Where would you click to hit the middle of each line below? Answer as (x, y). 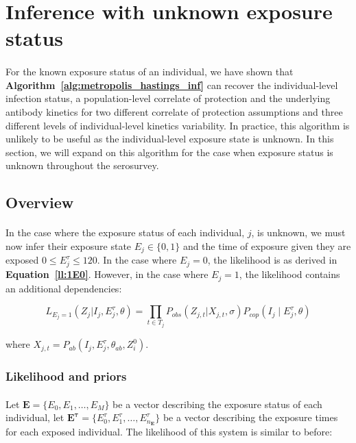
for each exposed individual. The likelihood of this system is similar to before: (169, 431)
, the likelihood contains (289, 274)
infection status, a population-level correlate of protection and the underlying (168, 98)
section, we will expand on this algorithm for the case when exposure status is (169, 152)
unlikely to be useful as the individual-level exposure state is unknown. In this (170, 139)
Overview (40, 202)
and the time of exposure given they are (267, 245)
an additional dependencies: (64, 288)
